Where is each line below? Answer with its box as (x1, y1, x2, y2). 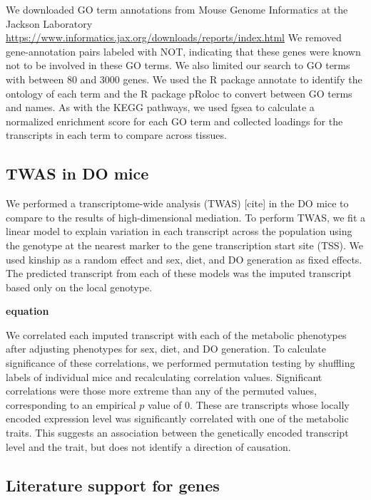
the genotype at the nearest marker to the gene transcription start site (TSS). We (6, 237, 364, 252)
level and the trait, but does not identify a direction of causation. (6, 439, 291, 454)
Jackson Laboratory (6, 16, 93, 31)
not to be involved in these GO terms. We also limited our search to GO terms (6, 58, 350, 73)
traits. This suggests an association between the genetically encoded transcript (6, 425, 349, 440)
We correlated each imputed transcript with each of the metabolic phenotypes (6, 327, 347, 342)
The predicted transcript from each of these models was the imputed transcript (6, 266, 352, 281)
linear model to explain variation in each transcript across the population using (6, 224, 352, 239)
